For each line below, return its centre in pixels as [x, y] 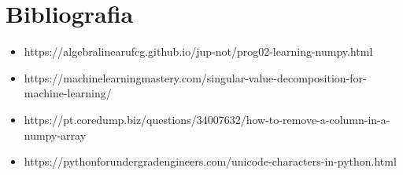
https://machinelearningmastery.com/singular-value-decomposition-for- [195, 77]
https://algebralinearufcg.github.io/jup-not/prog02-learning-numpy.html [198, 51]
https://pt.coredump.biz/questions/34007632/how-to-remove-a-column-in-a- [207, 119]
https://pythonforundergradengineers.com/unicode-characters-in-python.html [210, 161]
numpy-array [55, 135]
